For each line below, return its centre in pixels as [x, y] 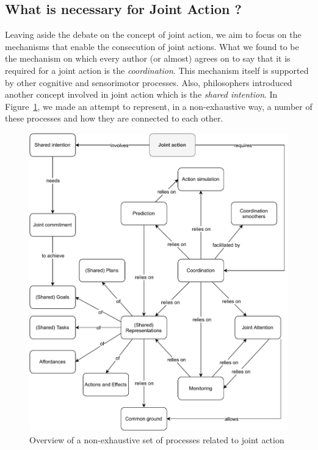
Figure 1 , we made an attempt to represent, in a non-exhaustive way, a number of [159, 106]
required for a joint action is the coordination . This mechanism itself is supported [157, 70]
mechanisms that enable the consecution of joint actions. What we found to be [152, 46]
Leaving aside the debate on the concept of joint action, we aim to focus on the [153, 34]
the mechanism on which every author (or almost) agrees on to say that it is [148, 58]
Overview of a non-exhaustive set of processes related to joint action [157, 439]
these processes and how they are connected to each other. [114, 118]
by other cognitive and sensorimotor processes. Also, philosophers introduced [149, 82]
